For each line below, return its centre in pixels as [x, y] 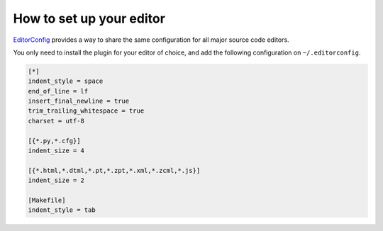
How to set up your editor [89, 18]
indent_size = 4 [56, 151]
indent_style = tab [62, 210]
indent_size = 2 [56, 180]
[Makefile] [47, 200]
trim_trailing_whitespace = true [86, 111]
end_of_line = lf [58, 91]
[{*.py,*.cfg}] [54, 141]
